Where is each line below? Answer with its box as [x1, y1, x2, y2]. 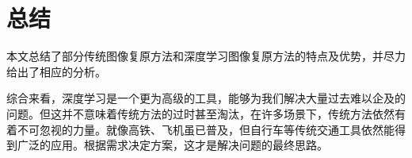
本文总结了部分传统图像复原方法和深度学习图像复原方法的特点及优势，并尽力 [6, 48, 406, 64]
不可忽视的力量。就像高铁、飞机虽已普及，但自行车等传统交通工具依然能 [17, 121, 395, 137]
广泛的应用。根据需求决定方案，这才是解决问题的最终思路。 [17, 137, 328, 153]
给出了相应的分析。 [6, 63, 106, 79]
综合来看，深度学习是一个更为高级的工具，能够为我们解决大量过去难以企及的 [6, 90, 406, 106]
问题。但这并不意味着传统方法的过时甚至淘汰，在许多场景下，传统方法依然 [6, 105, 395, 121]
